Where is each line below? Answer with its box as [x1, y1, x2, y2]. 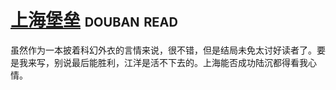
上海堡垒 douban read [10, 9, 178, 32]
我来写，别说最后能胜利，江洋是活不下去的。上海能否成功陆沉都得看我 [18, 56, 308, 68]
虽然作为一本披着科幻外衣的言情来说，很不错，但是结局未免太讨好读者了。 [10, 44, 317, 56]
